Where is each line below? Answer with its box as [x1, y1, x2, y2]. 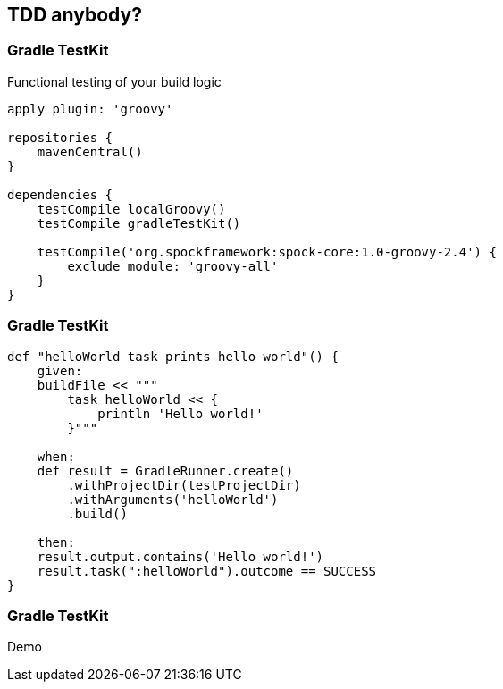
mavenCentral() [37, 144, 143, 159]
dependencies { [7, 187, 113, 202]
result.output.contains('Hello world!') [37, 549, 324, 564]
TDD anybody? [7, 4, 142, 26]
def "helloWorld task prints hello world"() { [7, 349, 339, 364]
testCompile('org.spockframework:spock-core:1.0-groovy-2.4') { [37, 244, 497, 259]
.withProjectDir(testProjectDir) [67, 477, 301, 492]
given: [37, 363, 83, 378]
